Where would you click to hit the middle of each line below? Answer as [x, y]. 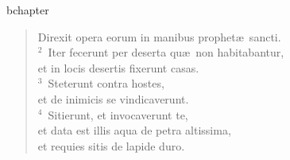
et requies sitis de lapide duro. [111, 145]
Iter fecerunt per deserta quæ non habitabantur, [166, 52]
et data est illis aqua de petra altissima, [134, 130]
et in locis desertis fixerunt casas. [118, 67]
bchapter [28, 10]
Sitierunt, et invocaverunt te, [118, 114]
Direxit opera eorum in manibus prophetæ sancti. [159, 36]
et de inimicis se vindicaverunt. [113, 98]
